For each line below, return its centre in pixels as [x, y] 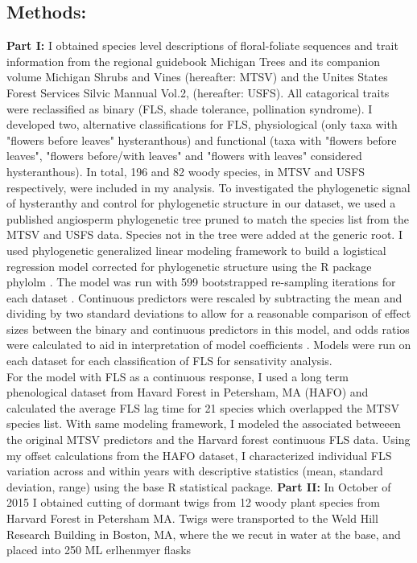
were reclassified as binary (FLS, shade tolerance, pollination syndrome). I [190, 108]
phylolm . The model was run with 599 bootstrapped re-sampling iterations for [201, 282]
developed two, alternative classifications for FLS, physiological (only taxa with [202, 124]
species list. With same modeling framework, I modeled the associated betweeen [204, 423]
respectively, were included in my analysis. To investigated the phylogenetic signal [208, 187]
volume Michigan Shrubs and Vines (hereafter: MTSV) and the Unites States [197, 77]
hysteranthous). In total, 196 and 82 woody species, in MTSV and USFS [186, 171]
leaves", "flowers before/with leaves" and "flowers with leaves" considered [184, 156]
